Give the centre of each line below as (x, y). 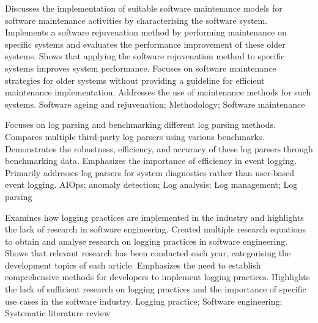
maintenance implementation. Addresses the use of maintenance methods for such (158, 92)
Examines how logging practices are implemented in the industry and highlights (154, 217)
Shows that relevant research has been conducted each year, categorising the (148, 253)
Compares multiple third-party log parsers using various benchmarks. (135, 136)
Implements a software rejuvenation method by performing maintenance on (146, 32)
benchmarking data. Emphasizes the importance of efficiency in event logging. (151, 161)
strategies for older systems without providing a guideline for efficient (135, 80)
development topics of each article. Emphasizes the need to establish (133, 265)
